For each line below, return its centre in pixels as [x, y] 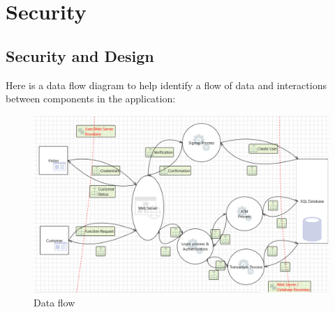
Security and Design [80, 55]
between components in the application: [91, 99]
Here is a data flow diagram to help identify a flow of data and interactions [166, 85]
